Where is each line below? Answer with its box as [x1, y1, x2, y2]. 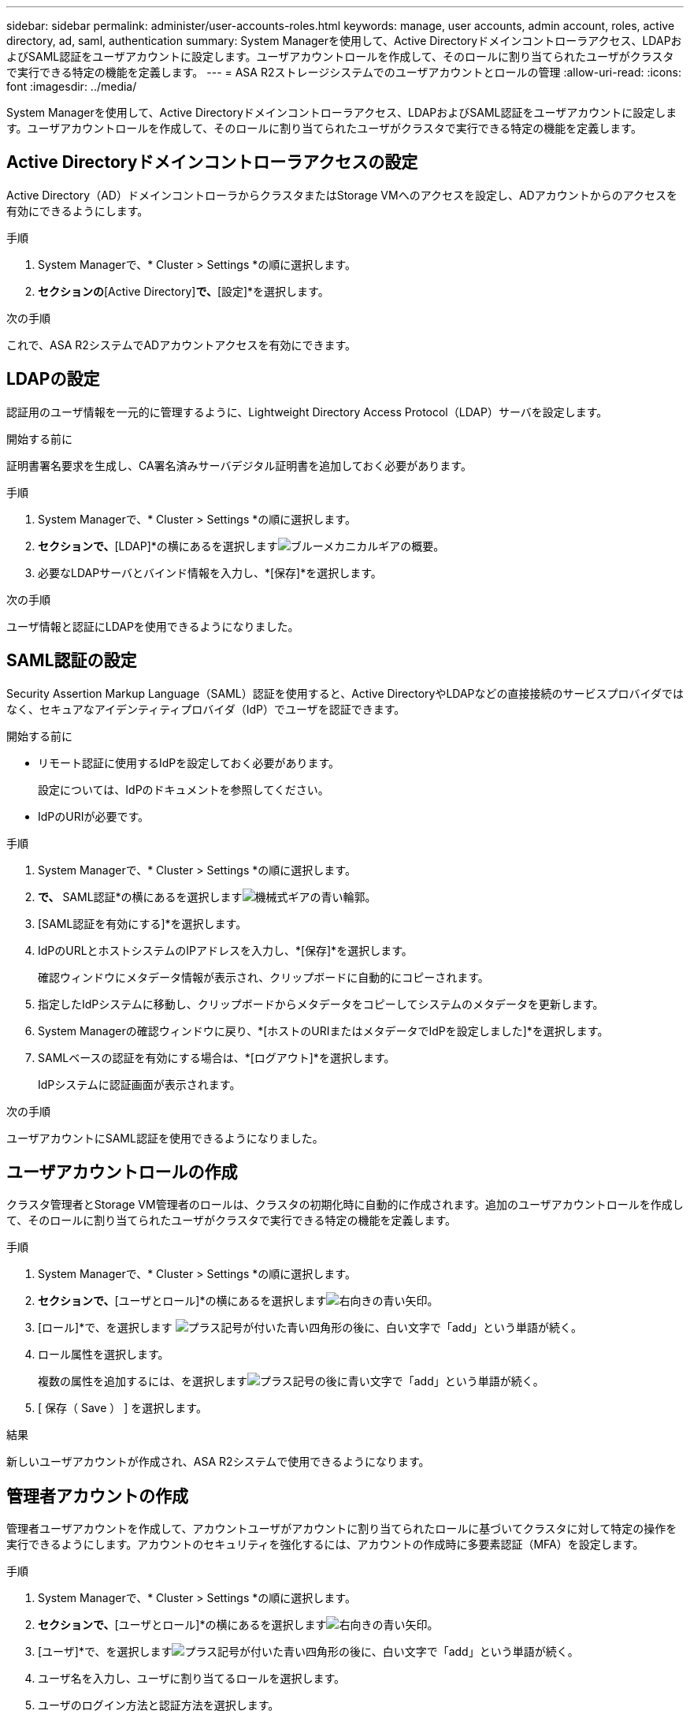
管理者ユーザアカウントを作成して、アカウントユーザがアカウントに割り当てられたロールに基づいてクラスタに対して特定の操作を [6, 1522, 677, 1536]
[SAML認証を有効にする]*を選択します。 [38, 916, 247, 930]
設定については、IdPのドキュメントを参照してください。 [38, 782, 329, 796]
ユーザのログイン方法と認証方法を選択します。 [38, 1698, 280, 1712]
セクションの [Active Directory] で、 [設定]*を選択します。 [38, 284, 329, 298]
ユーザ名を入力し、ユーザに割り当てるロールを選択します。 [38, 1671, 346, 1686]
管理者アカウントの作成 [6, 1485, 188, 1506]
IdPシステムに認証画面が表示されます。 [38, 1077, 241, 1091]
